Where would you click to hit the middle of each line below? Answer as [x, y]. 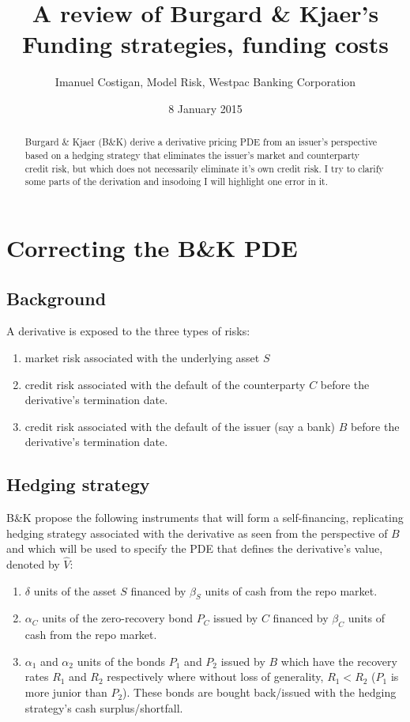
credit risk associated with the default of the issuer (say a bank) [180, 426]
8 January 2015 [205, 108]
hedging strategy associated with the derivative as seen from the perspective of [197, 533]
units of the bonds [121, 661]
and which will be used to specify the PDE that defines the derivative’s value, [195, 548]
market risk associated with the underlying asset [142, 357]
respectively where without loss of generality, [215, 677]
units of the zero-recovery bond [117, 618]
